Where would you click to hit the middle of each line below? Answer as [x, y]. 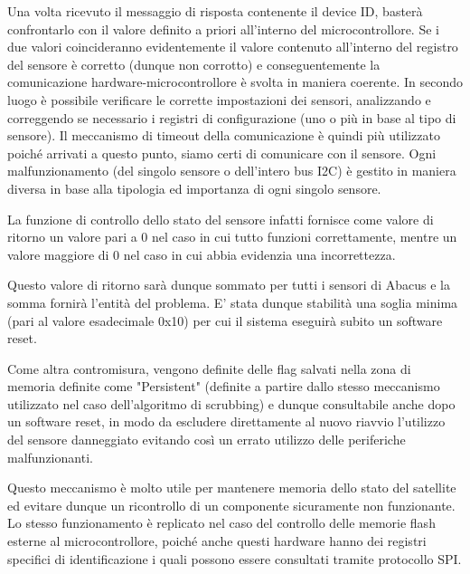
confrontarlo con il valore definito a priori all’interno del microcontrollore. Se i [223, 29]
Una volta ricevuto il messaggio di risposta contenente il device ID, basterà [215, 11]
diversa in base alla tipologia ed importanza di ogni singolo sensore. [194, 188]
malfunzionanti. [50, 457]
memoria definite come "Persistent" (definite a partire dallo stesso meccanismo [224, 386]
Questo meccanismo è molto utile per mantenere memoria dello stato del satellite [232, 488]
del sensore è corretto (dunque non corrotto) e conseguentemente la [194, 64]
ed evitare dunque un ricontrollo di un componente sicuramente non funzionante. [231, 505]
